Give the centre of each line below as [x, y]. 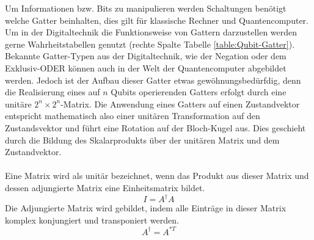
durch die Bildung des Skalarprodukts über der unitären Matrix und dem [142, 140]
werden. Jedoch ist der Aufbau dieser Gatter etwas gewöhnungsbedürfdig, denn [153, 80]
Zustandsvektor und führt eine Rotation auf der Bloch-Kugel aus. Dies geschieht [155, 127]
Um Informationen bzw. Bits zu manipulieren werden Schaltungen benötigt [146, 8]
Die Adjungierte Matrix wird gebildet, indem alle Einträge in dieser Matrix [146, 208]
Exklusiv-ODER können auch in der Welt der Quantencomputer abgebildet [146, 67]
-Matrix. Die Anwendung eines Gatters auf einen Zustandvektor [180, 104]
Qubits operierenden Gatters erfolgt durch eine [199, 92]
